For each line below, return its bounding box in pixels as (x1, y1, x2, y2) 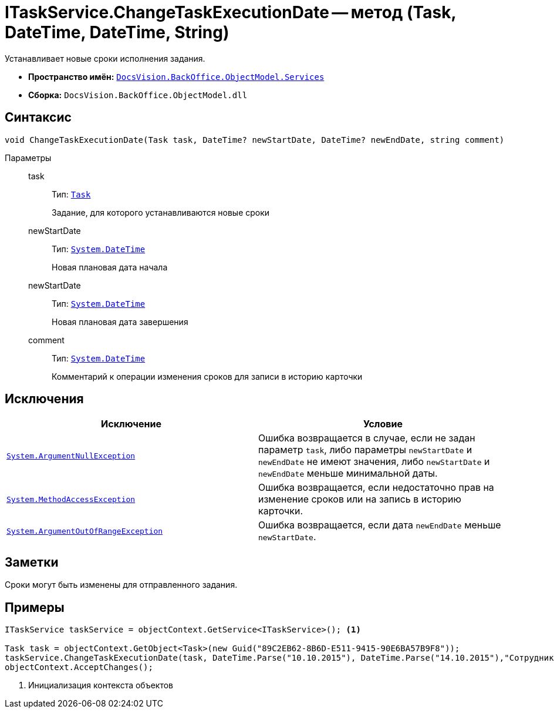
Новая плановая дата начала (52, 262, 168, 272)
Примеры (5, 600, 65, 615)
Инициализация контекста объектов (28, 680, 174, 691)
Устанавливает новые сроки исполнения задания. (5, 53, 205, 63)
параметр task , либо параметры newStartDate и (258, 444, 472, 456)
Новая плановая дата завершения (52, 316, 188, 327)
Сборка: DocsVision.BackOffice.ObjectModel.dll (28, 89, 248, 100)
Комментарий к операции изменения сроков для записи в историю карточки (52, 371, 363, 381)
